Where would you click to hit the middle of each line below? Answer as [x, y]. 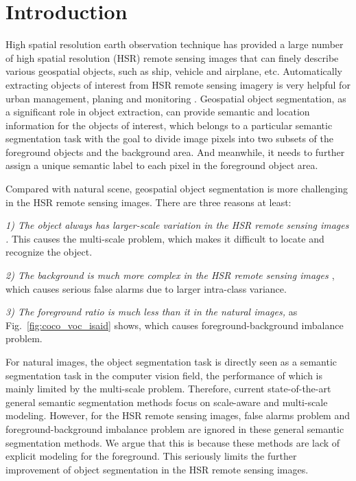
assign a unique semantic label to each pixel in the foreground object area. [162, 165]
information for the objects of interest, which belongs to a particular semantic [169, 125]
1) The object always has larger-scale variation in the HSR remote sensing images [177, 225]
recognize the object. [49, 252]
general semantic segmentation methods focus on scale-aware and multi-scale [167, 402]
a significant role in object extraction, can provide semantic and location [158, 112]
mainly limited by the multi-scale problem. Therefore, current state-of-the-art [168, 389]
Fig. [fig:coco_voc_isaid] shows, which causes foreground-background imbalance [175, 325]
